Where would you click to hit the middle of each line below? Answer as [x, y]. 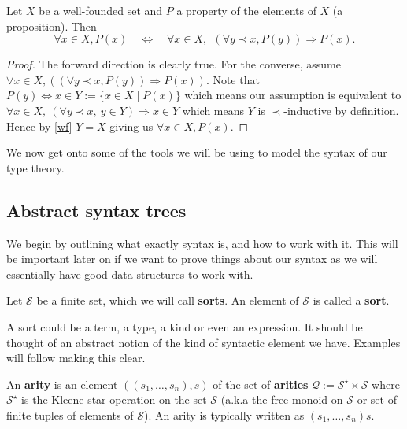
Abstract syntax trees [96, 210]
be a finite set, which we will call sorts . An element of [168, 300]
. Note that [233, 79]
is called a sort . [351, 300]
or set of [377, 399]
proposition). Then [52, 26]
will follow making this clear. [76, 358]
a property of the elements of [246, 10]
